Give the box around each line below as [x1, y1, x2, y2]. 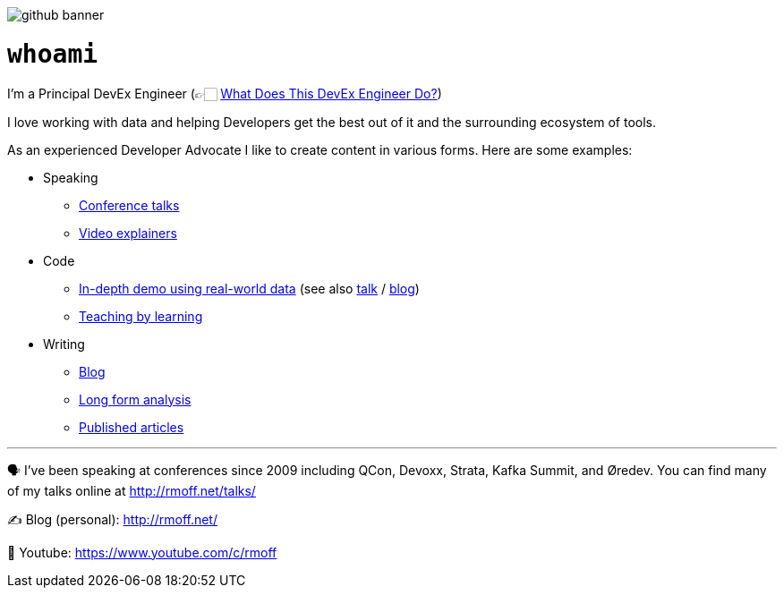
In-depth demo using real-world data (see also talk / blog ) [79, 280, 420, 296]
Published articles [79, 419, 184, 435]
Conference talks [79, 197, 180, 213]
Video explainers [79, 225, 177, 241]
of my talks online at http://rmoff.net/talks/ [7, 482, 256, 498]
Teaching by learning [79, 308, 203, 324]
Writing [43, 336, 85, 352]
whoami [7, 38, 98, 69]
